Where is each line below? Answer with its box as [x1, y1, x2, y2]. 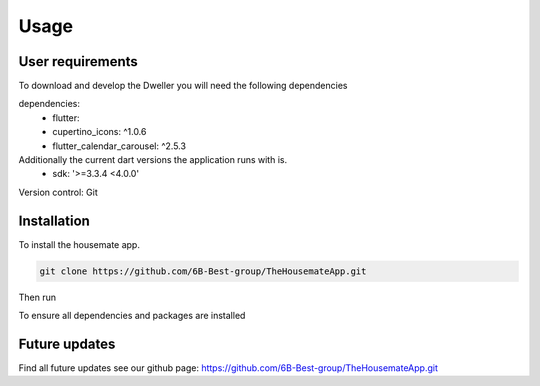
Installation [18, 212, 90, 229]
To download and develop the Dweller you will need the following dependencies [18, 80, 348, 92]
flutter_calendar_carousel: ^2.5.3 [52, 140, 187, 152]
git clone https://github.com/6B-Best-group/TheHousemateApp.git [39, 265, 367, 277]
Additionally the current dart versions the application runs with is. [18, 154, 288, 166]
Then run [18, 291, 57, 303]
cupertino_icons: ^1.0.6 [52, 126, 147, 138]
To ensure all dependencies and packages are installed [18, 310, 246, 322]
